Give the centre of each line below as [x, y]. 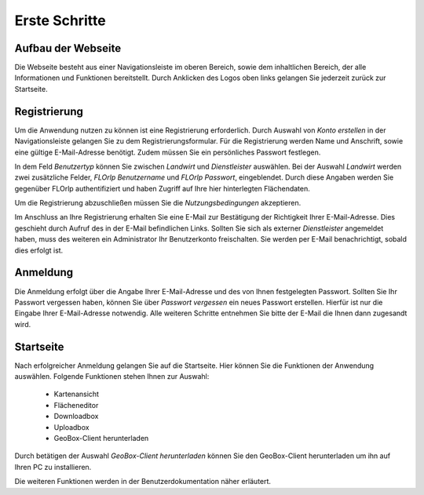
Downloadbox [76, 417]
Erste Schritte [60, 20]
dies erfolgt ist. [39, 250]
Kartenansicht [77, 394]
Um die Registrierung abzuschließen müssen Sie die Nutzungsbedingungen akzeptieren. [158, 203]
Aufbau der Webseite [68, 48]
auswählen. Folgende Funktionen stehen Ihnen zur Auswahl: [112, 377]
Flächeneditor [76, 405]
